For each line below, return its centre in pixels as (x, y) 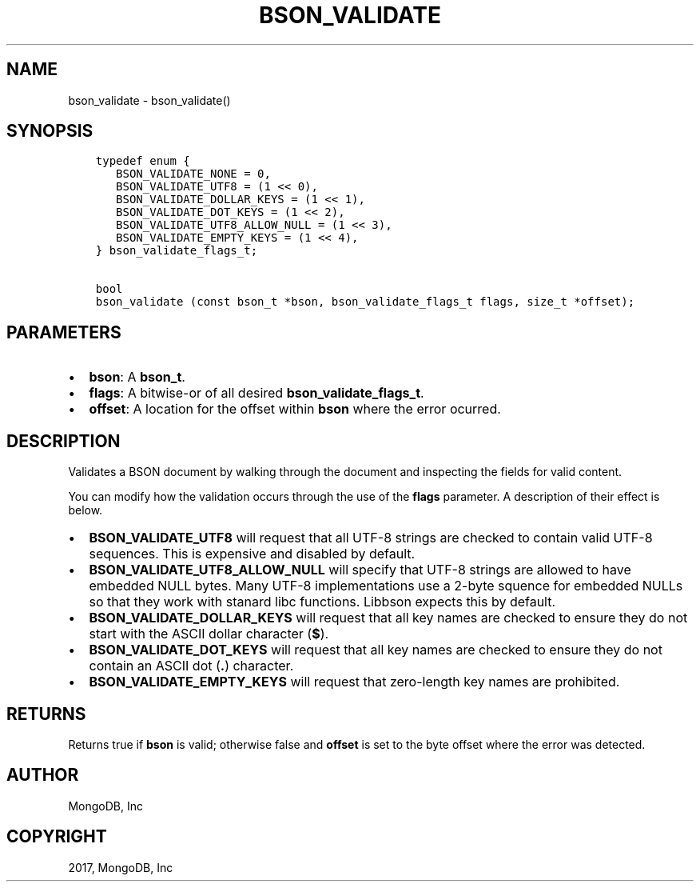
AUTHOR (43, 775)
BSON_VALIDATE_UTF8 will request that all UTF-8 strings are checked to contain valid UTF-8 (371, 538)
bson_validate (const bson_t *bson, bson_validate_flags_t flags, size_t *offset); (365, 302)
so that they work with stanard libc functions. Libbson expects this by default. (322, 602)
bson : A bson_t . (137, 377)
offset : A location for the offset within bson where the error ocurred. (295, 409)
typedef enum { (143, 161)
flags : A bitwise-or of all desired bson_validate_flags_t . (257, 393)
